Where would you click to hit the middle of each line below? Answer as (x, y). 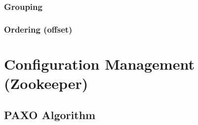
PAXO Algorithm (50, 114)
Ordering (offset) (38, 29)
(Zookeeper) (46, 83)
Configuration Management (99, 63)
